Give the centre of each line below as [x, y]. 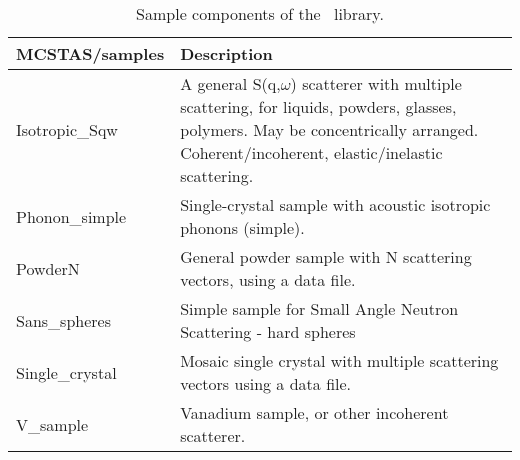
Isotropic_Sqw [67, 129]
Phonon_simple [71, 216]
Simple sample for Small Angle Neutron [319, 308]
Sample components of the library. [260, 13]
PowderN [48, 268]
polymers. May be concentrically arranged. [329, 129]
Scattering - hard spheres [268, 331]
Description [226, 53]
